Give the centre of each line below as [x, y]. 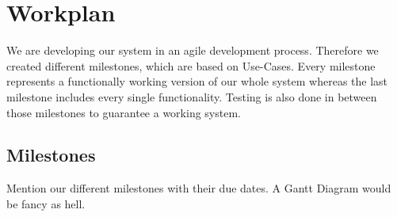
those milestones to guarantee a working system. [124, 112]
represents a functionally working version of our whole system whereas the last [197, 81]
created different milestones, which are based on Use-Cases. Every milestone [191, 65]
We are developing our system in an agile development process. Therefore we [193, 50]
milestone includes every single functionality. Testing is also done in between [192, 96]
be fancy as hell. [46, 203]
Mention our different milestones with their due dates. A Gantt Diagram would [199, 188]
